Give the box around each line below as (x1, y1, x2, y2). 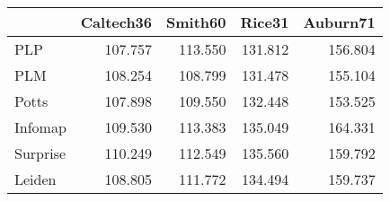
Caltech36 (80, 12, 153, 32)
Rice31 (240, 12, 289, 32)
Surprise (14, 143, 66, 163)
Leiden (14, 169, 57, 189)
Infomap (14, 117, 66, 137)
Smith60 (166, 12, 226, 32)
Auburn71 (303, 12, 376, 32)
